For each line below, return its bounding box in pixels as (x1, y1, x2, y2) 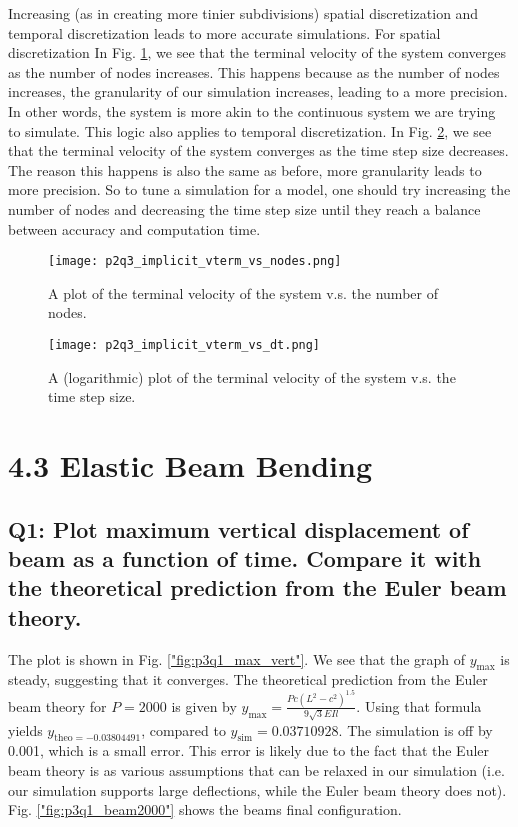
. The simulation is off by (338, 719, 493, 740)
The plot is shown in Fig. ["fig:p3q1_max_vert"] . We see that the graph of (8, 648, 466, 669)
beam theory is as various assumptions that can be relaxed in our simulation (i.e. (8, 759, 505, 780)
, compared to (141, 719, 226, 740)
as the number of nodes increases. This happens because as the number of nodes (8, 61, 500, 82)
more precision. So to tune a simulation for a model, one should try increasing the (8, 179, 511, 200)
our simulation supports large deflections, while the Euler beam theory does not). (8, 779, 507, 800)
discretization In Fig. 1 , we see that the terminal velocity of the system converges (8, 42, 507, 63)
